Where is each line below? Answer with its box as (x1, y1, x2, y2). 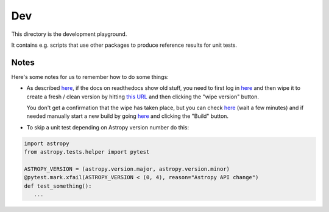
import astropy (24, 140, 69, 147)
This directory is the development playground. (11, 30, 127, 38)
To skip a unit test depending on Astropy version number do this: (26, 123, 189, 131)
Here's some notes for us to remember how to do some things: (11, 73, 169, 80)
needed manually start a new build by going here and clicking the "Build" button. (26, 112, 228, 120)
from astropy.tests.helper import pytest (24, 149, 150, 156)
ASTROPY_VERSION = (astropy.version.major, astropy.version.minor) (24, 165, 230, 173)
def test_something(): (24, 182, 92, 190)
